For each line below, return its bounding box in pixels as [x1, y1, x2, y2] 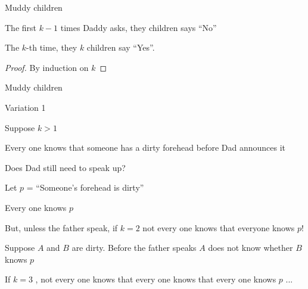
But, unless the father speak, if [5, 221, 118, 234]
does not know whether [208, 241, 293, 254]
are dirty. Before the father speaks [71, 241, 197, 254]
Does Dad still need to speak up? [5, 161, 126, 173]
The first [5, 21, 37, 33]
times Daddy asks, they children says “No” [60, 21, 217, 33]
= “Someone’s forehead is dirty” [26, 181, 144, 194]
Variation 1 [5, 101, 46, 113]
